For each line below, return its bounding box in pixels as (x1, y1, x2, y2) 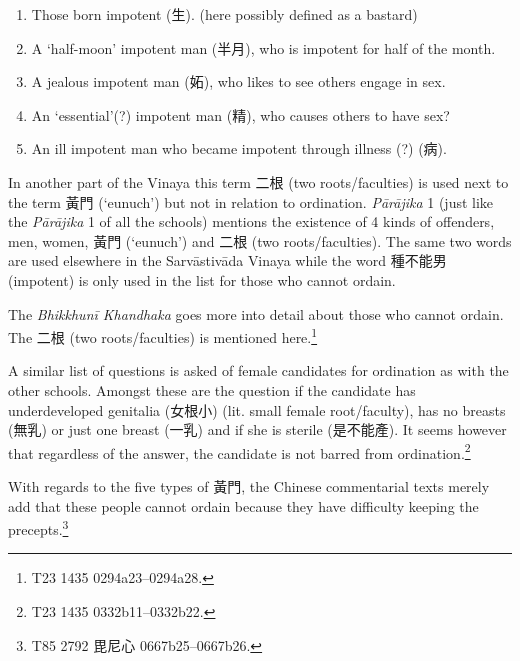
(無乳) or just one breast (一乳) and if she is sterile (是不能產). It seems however (8, 419, 507, 440)
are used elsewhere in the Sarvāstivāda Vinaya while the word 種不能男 (8, 250, 447, 271)
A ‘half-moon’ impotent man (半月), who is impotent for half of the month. (31, 37, 496, 58)
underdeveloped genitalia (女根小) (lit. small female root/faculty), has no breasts (8, 399, 506, 420)
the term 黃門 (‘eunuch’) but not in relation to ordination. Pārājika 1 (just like (8, 191, 494, 212)
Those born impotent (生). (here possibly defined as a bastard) (31, 4, 418, 24)
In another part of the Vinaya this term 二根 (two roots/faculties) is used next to (8, 171, 509, 192)
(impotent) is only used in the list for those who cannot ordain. (8, 269, 396, 290)
